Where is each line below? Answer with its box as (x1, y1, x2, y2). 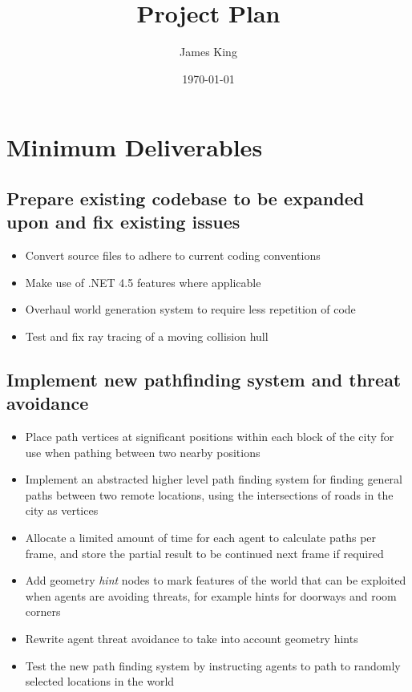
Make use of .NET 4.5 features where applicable (25, 273, 261, 290)
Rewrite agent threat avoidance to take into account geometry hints (25, 630, 358, 646)
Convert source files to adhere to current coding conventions (25, 247, 321, 264)
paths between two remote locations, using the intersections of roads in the (25, 486, 394, 503)
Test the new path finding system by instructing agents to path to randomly (25, 657, 401, 674)
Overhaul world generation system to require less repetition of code (25, 301, 356, 318)
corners (25, 603, 61, 620)
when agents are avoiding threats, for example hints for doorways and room (25, 587, 397, 604)
